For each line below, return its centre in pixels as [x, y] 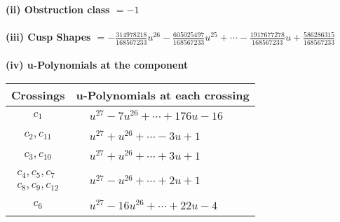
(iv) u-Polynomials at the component [97, 65]
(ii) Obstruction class [58, 9]
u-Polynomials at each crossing [163, 95]
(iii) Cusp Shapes [48, 37]
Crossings [38, 95]
